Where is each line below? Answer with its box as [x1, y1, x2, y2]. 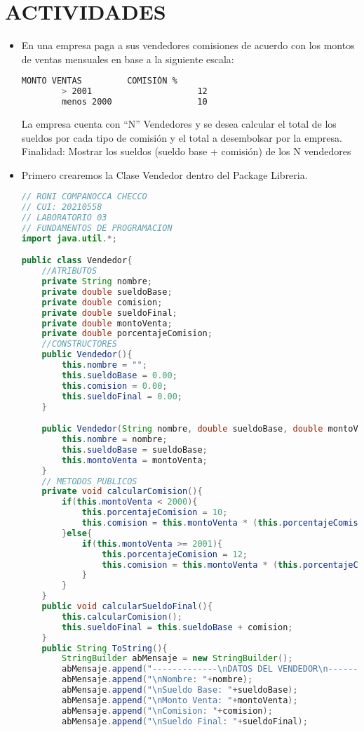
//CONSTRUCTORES [41, 339, 117, 350]
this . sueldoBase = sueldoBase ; [62, 444, 208, 455]
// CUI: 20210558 [21, 202, 102, 213]
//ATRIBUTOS [41, 266, 97, 277]
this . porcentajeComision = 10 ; [81, 507, 228, 518]
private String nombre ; [41, 277, 152, 287]
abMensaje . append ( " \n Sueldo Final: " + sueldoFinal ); [62, 716, 308, 726]
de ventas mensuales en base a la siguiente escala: [21, 51, 234, 66]
